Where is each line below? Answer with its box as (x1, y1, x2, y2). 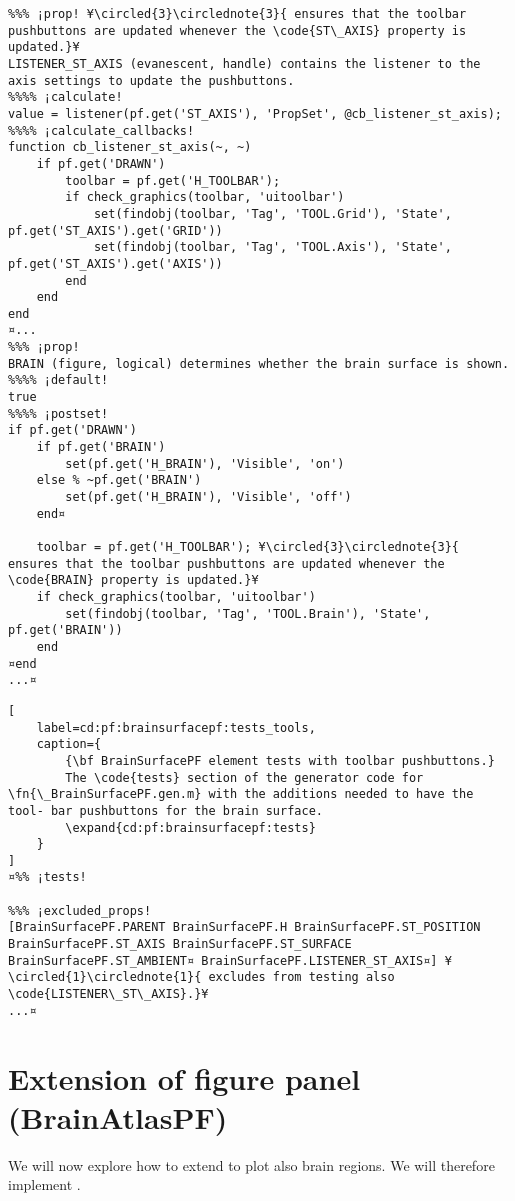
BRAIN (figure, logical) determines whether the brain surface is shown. (8, 356, 510, 371)
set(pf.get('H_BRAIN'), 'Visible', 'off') (65, 490, 352, 505)
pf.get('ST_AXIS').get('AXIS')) (8, 256, 223, 271)
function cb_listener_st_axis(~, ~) (8, 140, 252, 155)
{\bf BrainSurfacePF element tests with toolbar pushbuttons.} (65, 753, 495, 768)
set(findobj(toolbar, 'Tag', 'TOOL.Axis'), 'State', (93, 240, 452, 255)
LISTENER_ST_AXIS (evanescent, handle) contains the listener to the (8, 56, 481, 71)
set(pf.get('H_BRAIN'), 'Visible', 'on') (65, 456, 345, 471)
